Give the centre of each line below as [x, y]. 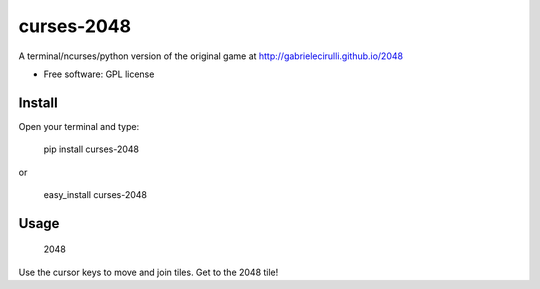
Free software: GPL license [99, 74]
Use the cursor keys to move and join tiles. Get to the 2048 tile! [148, 272]
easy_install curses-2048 [95, 195]
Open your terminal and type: [79, 126]
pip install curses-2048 [91, 149]
